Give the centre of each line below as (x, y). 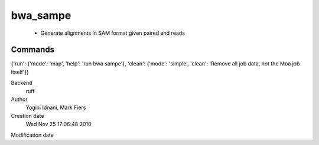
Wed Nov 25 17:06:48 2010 (58, 124)
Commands (33, 50)
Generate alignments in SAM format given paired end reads (113, 33)
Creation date (27, 116)
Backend (22, 83)
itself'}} (20, 72)
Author (19, 100)
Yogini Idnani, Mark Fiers (56, 108)
